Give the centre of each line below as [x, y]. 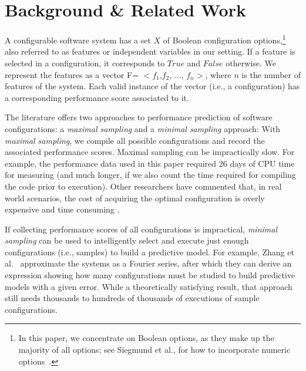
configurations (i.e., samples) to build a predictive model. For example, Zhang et [149, 252]
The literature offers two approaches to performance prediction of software [139, 117]
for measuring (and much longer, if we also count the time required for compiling [150, 175]
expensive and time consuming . [62, 209]
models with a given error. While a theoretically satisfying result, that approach [149, 286]
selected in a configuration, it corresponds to [85, 63]
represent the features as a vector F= [72, 74]
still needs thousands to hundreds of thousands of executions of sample [132, 298]
